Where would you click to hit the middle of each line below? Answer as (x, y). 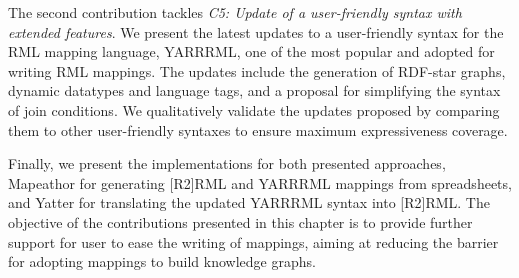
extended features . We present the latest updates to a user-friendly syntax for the (256, 31)
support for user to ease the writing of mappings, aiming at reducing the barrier (253, 241)
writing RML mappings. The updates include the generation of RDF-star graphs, (257, 70)
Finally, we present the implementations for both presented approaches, (227, 163)
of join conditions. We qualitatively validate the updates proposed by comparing (254, 109)
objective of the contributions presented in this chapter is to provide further (240, 221)
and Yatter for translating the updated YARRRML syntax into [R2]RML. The (249, 202)
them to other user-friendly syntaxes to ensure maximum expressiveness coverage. (258, 129)
